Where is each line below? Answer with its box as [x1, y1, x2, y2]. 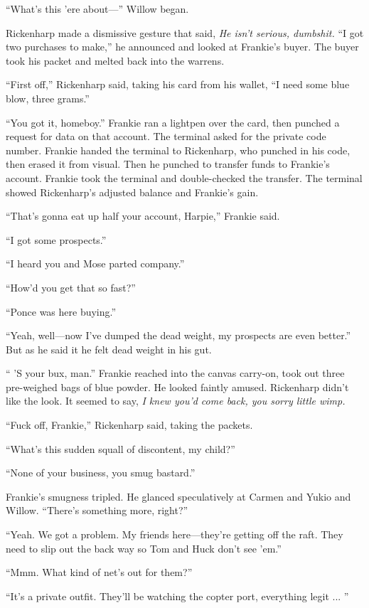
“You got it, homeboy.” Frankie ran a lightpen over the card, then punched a [6, 114, 340, 129]
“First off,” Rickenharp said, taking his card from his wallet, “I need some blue [6, 77, 350, 92]
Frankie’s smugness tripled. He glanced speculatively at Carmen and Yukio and [6, 489, 351, 503]
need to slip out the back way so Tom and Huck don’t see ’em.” [6, 540, 282, 555]
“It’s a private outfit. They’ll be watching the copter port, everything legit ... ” [6, 588, 349, 603]
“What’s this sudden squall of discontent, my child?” [6, 441, 235, 456]
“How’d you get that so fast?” [6, 279, 136, 294]
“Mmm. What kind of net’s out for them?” [6, 565, 193, 580]
